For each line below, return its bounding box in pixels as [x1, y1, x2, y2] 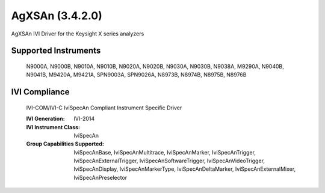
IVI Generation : [26, 115, 66, 123]
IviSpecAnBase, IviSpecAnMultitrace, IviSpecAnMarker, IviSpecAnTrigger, [73, 149, 256, 156]
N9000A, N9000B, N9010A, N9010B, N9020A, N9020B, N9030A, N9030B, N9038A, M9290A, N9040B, [26, 63, 284, 70]
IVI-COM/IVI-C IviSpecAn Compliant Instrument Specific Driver [26, 104, 182, 111]
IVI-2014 [73, 115, 95, 123]
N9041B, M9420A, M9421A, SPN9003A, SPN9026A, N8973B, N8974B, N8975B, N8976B [26, 71, 247, 78]
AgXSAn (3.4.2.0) [11, 9, 102, 22]
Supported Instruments [11, 46, 101, 56]
